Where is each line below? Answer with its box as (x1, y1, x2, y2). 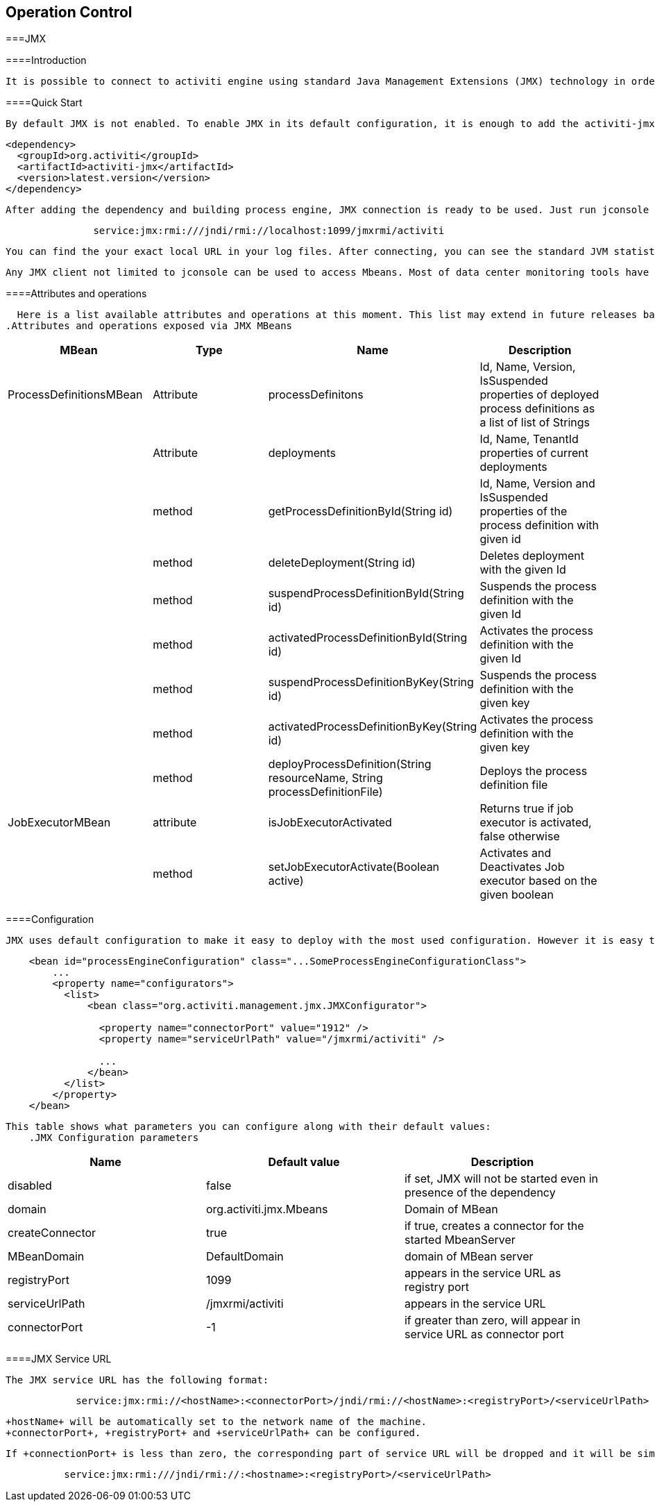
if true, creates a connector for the (404, 1219, 584, 1233)
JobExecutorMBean (8, 815, 111, 830)
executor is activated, (479, 815, 592, 830)
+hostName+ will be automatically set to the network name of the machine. (6, 1416, 427, 1428)
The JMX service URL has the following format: (6, 1374, 269, 1386)
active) (268, 874, 304, 888)
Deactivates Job (479, 860, 565, 874)
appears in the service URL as (404, 1266, 561, 1281)
